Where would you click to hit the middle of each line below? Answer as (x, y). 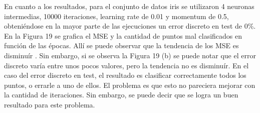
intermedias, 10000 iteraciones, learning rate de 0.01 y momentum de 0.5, (116, 16)
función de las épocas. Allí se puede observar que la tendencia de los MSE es (121, 45)
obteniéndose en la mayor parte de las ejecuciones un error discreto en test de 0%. (130, 26)
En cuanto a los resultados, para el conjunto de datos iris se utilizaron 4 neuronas (129, 6)
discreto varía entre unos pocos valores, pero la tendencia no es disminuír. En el (126, 65)
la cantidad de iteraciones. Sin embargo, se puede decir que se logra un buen (121, 95)
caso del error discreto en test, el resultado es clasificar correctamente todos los (125, 75)
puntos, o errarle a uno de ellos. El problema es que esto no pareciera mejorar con (130, 85)
